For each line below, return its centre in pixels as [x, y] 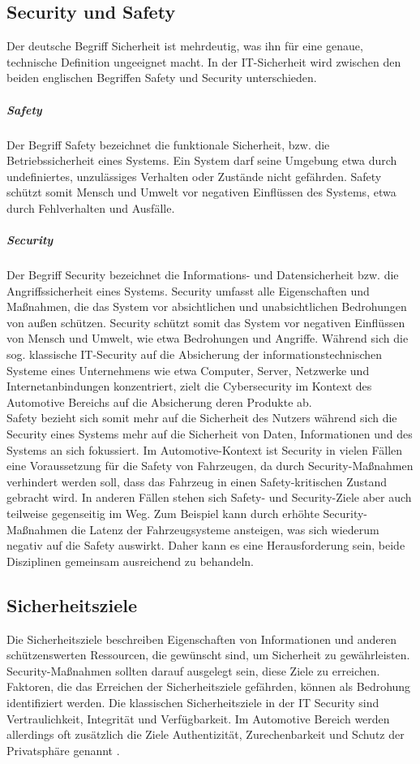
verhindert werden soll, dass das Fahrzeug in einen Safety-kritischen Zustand [197, 481]
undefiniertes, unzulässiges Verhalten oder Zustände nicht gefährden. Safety [194, 176]
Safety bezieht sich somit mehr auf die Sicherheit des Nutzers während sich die [202, 418]
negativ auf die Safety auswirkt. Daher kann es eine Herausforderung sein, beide [206, 545]
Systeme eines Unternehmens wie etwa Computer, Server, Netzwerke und [188, 370]
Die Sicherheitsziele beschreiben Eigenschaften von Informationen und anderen [202, 639]
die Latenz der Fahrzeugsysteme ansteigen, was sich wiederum [225, 529]
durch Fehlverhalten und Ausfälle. [91, 207]
